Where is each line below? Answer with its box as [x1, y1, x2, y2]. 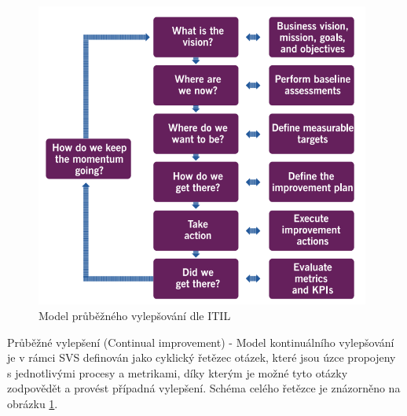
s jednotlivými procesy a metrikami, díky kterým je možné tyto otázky [7, 364, 348, 381]
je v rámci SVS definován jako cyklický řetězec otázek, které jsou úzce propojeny [7, 349, 396, 366]
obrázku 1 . [7, 395, 58, 411]
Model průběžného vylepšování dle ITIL [38, 307, 231, 323]
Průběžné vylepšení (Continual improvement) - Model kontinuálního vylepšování [7, 333, 394, 350]
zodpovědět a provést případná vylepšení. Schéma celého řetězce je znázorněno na [7, 380, 401, 396]
